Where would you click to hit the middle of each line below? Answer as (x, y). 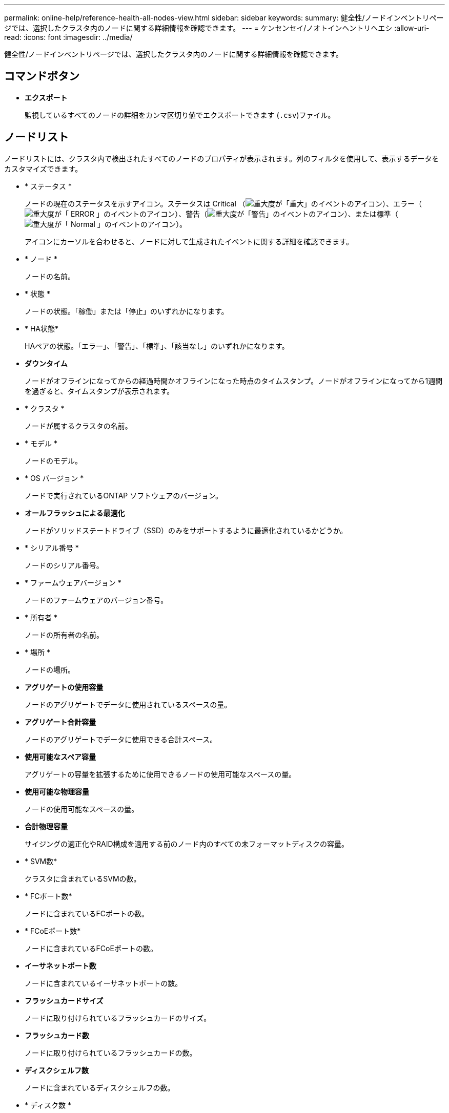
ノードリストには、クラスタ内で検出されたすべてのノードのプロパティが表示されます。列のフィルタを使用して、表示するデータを (222, 158)
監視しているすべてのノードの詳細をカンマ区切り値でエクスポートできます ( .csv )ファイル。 (180, 115)
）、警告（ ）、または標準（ (287, 214)
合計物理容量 (46, 826)
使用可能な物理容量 (57, 791)
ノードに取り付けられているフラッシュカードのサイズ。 (118, 1018)
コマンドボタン (42, 76)
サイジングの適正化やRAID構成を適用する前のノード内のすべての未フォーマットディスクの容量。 (187, 844)
